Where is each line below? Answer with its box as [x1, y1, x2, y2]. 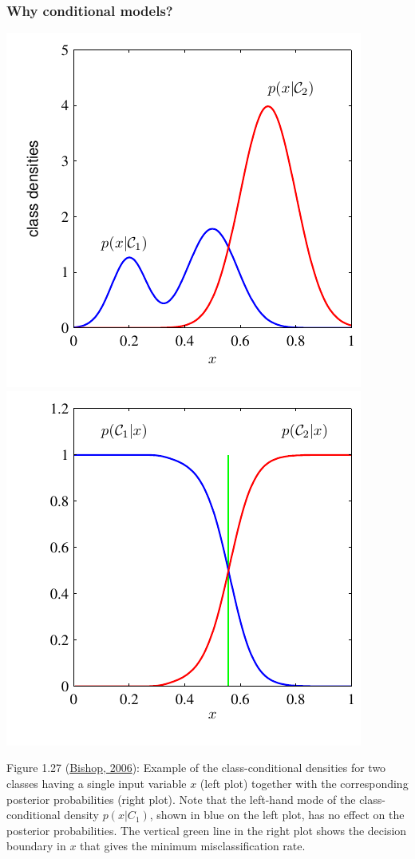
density [64, 806, 99, 823]
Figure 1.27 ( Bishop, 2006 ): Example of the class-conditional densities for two [6, 759, 386, 776]
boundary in [6, 837, 66, 854]
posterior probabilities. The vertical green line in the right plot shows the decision [6, 821, 407, 838]
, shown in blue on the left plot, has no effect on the [149, 806, 405, 823]
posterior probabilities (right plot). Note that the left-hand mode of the [6, 790, 356, 807]
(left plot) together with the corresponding [200, 775, 409, 791]
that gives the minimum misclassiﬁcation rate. [80, 837, 306, 854]
